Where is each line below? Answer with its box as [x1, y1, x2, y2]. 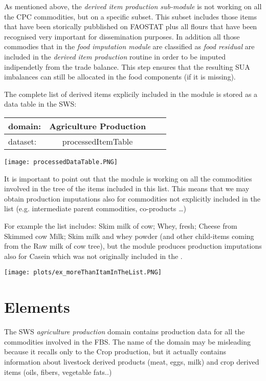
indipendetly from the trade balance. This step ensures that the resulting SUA [4, 61, 250, 72]
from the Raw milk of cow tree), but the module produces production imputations [4, 240, 262, 251]
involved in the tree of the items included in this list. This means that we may [4, 183, 250, 194]
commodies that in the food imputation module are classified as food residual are [4, 41, 255, 52]
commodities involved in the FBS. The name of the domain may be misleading [4, 336, 251, 347]
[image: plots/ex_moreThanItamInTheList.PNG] [4, 269, 162, 276]
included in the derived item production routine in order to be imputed [4, 51, 226, 62]
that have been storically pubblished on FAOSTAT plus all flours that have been [4, 21, 257, 32]
